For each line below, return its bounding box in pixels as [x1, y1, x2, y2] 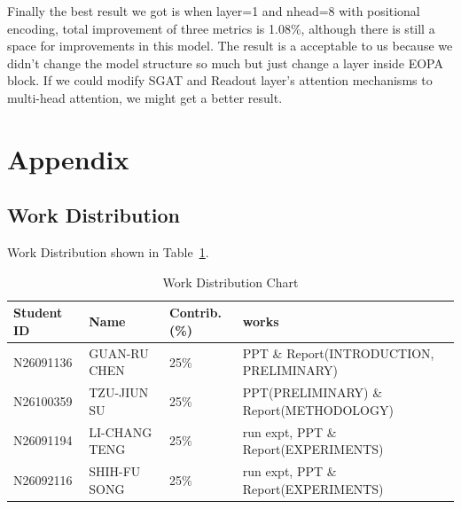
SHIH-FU [89, 462, 141, 481]
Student [13, 303, 63, 322]
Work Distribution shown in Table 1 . [7, 243, 209, 262]
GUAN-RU [89, 343, 149, 362]
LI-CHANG [89, 422, 152, 441]
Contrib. [169, 303, 223, 322]
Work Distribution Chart [162, 272, 299, 291]
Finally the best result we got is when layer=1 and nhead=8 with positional [7, 2, 420, 20]
